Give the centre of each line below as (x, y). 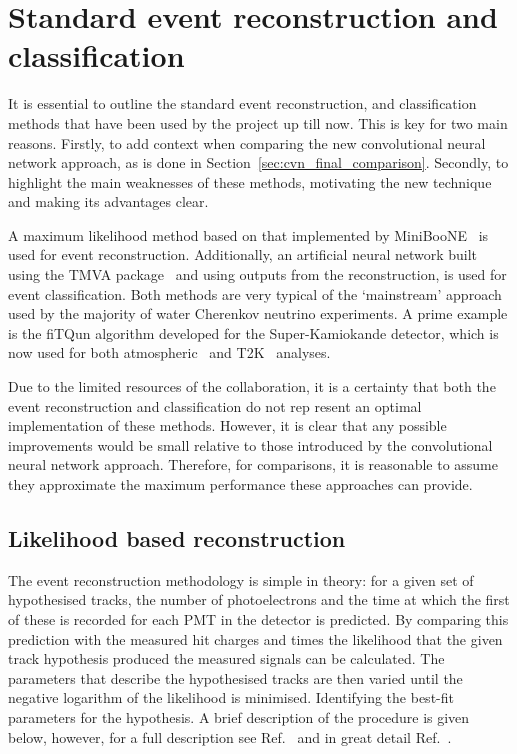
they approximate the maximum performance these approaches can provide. (240, 484)
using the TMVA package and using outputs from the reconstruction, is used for (257, 274)
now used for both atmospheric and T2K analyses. (169, 352)
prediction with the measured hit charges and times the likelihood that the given (255, 638)
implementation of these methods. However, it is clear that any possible (227, 425)
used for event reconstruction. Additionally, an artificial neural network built (243, 254)
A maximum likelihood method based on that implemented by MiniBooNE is (248, 234)
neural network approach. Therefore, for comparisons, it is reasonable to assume (253, 464)
